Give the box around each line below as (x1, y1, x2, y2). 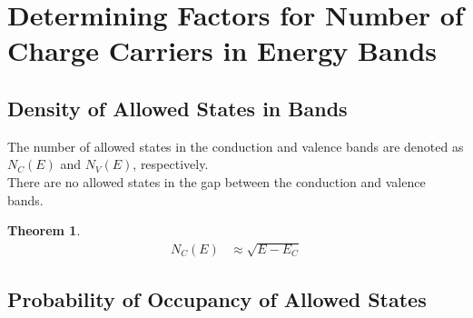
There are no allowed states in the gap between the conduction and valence (7, 172, 426, 191)
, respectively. (133, 154, 209, 174)
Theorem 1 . (7, 221, 81, 240)
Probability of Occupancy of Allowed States (7, 284, 427, 313)
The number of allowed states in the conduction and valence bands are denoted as (7, 136, 464, 155)
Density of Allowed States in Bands (7, 94, 348, 122)
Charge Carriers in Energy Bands (7, 32, 438, 69)
